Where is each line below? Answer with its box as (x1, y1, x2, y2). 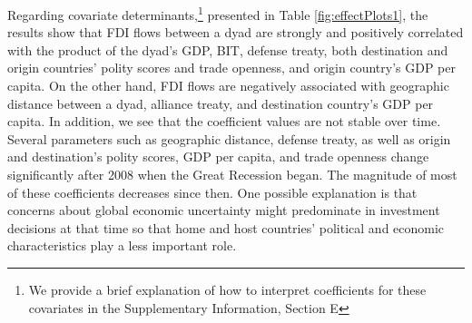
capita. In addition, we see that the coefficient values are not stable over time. (7, 112, 441, 131)
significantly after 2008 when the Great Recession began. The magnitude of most (7, 165, 457, 183)
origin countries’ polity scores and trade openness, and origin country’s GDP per (7, 58, 456, 77)
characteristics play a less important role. (7, 236, 237, 255)
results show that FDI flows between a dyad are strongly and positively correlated (7, 23, 464, 42)
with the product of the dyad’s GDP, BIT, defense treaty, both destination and (7, 40, 448, 59)
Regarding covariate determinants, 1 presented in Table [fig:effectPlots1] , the (7, 3, 428, 24)
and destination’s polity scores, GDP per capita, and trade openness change (7, 147, 429, 166)
